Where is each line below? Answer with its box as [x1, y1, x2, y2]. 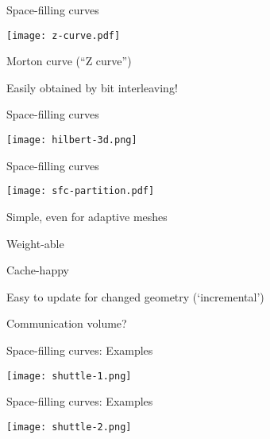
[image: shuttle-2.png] [6, 421, 132, 433]
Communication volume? [6, 315, 127, 332]
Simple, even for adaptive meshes [6, 208, 168, 224]
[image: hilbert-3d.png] [6, 134, 137, 146]
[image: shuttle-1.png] [6, 370, 132, 382]
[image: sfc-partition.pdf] [6, 185, 155, 197]
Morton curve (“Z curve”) [6, 52, 132, 69]
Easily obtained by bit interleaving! [6, 79, 178, 95]
